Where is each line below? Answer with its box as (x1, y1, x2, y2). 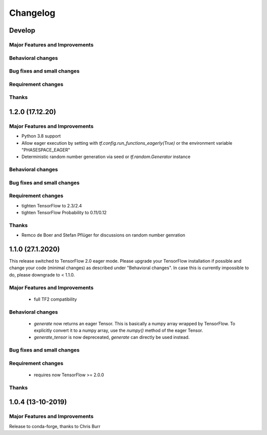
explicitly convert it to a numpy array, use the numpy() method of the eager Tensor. (34, 327, 203, 333)
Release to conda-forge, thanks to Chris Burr (9, 423, 101, 429)
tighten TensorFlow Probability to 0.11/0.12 (21, 209, 107, 215)
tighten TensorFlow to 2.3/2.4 (21, 202, 82, 208)
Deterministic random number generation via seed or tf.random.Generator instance (21, 154, 190, 160)
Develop (9, 26, 36, 35)
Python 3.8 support (21, 133, 61, 139)
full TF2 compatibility (34, 296, 77, 302)
